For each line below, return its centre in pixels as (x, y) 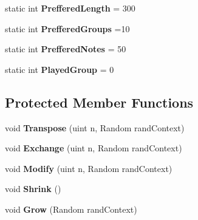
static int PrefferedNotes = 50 (66, 49)
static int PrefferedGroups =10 (67, 28)
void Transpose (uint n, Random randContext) (95, 127)
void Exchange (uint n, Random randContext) (94, 148)
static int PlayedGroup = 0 (60, 69)
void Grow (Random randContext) (71, 209)
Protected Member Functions (99, 102)
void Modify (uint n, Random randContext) (89, 168)
